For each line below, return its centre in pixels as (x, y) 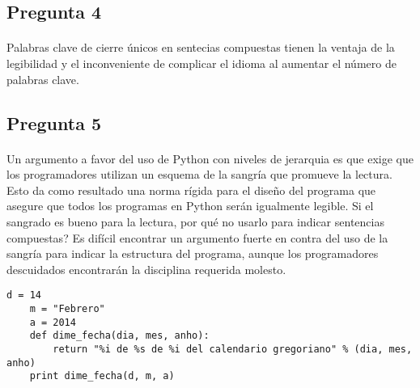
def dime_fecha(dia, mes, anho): (119, 336)
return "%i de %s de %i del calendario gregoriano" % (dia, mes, (233, 349)
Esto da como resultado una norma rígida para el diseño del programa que (191, 190)
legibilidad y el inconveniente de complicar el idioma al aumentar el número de (202, 63)
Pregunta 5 (54, 122)
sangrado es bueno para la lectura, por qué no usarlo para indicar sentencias (195, 221)
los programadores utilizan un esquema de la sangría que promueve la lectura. (199, 174)
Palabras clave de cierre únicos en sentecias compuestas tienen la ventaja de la (201, 47)
